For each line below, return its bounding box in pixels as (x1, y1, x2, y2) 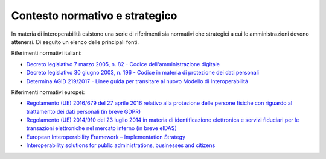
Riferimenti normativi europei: (11, 88, 85, 96)
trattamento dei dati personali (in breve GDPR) (26, 108, 141, 115)
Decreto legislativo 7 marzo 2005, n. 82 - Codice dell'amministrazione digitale (26, 60, 220, 67)
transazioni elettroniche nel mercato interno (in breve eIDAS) (26, 125, 177, 132)
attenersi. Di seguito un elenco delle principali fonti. (11, 38, 139, 45)
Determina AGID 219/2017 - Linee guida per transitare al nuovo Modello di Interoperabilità (26, 77, 249, 84)
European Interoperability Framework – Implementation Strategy (26, 133, 185, 140)
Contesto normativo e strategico (11, 9, 177, 22)
